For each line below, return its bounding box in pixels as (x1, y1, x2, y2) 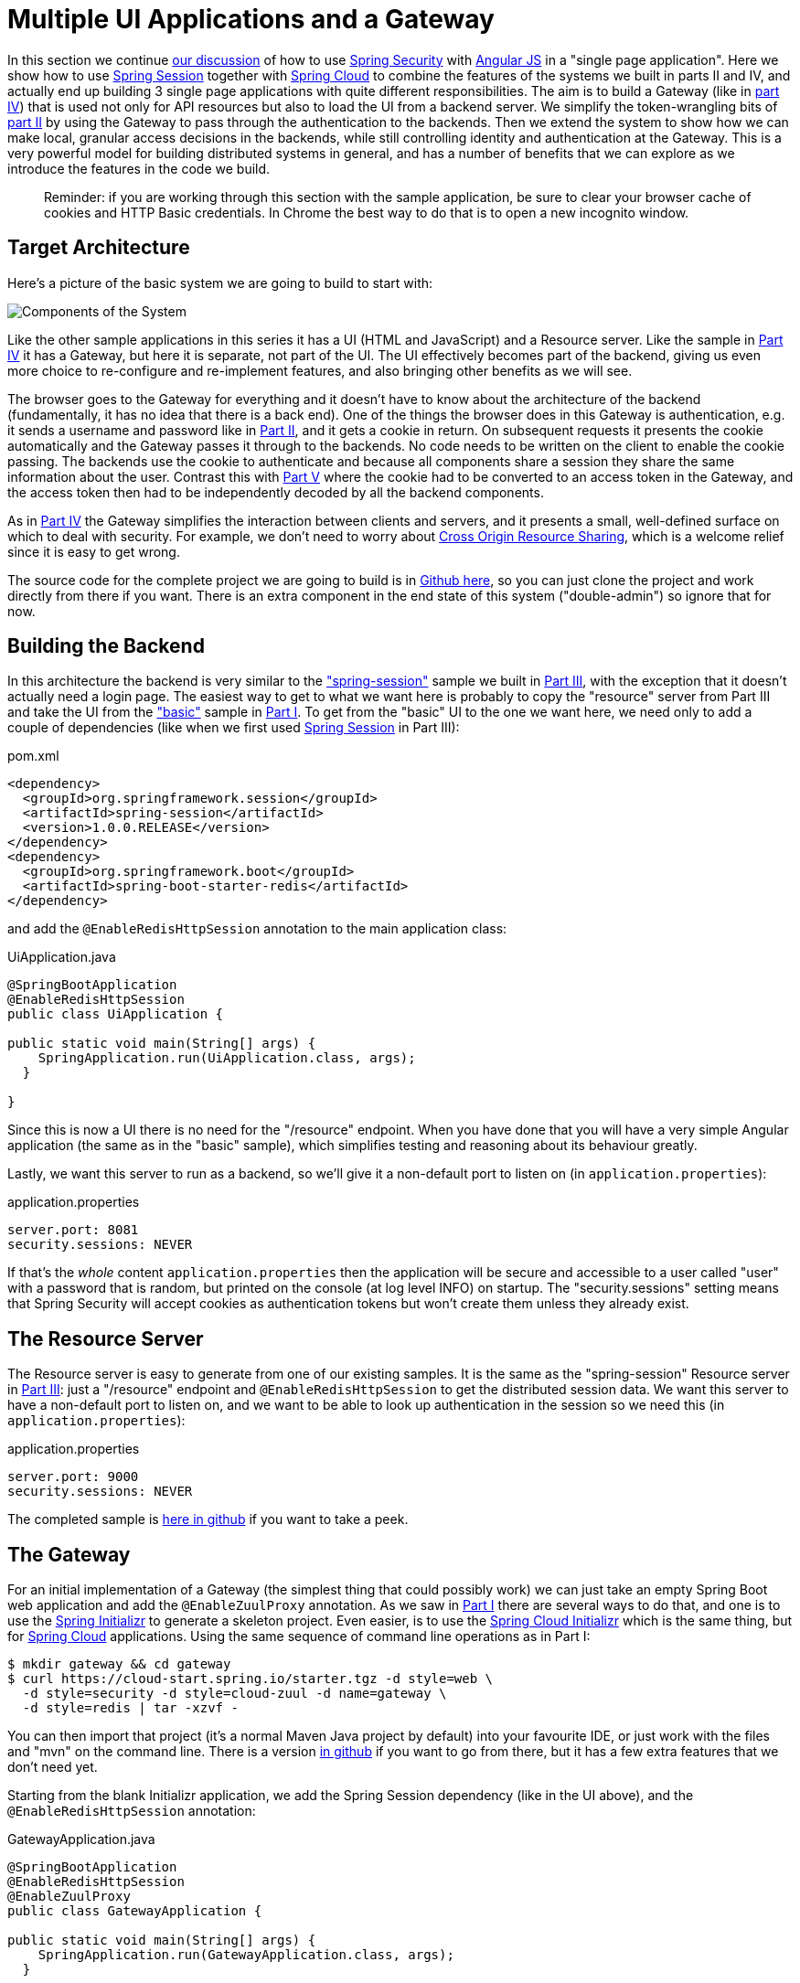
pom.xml (7, 748, 59, 764)
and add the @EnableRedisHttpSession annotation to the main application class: (7, 921, 507, 937)
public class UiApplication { (7, 1007, 224, 1022)
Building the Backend (7, 634, 205, 658)
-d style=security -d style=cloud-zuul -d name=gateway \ (22, 1686, 447, 1701)
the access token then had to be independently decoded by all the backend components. (7, 484, 544, 500)
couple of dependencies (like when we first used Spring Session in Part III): (7, 720, 460, 736)
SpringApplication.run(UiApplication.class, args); (37, 1050, 416, 1066)
